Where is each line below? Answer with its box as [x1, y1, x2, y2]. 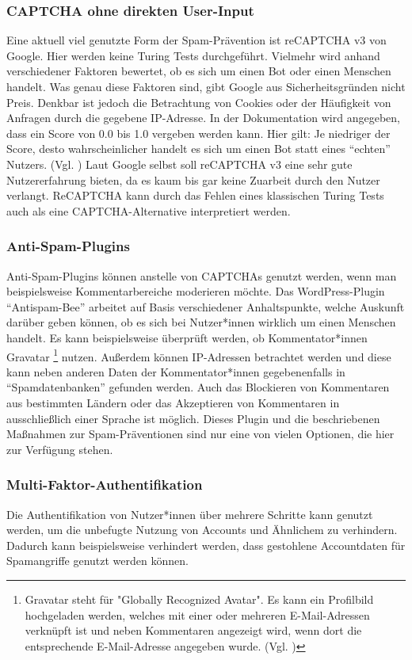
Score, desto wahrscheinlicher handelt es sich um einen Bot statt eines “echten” [6, 140, 391, 157]
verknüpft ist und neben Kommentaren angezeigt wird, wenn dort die [25, 622, 362, 639]
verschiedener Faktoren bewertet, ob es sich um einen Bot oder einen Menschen [6, 63, 391, 79]
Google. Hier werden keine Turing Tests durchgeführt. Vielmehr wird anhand [6, 47, 380, 63]
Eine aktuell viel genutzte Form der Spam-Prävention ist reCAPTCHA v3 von [6, 32, 387, 48]
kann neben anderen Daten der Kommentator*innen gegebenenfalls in [6, 363, 345, 380]
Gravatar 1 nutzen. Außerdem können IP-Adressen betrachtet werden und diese [6, 345, 391, 364]
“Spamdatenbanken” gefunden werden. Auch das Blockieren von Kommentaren [6, 379, 390, 395]
